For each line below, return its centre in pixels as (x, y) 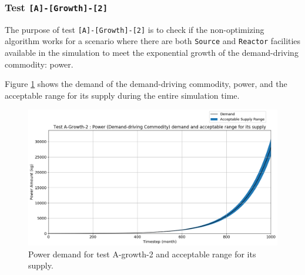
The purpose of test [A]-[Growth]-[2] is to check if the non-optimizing (135, 29)
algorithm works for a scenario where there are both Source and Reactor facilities (153, 41)
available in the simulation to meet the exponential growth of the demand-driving (152, 53)
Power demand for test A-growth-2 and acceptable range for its (142, 254)
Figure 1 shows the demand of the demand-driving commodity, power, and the (146, 84)
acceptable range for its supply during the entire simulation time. (122, 95)
